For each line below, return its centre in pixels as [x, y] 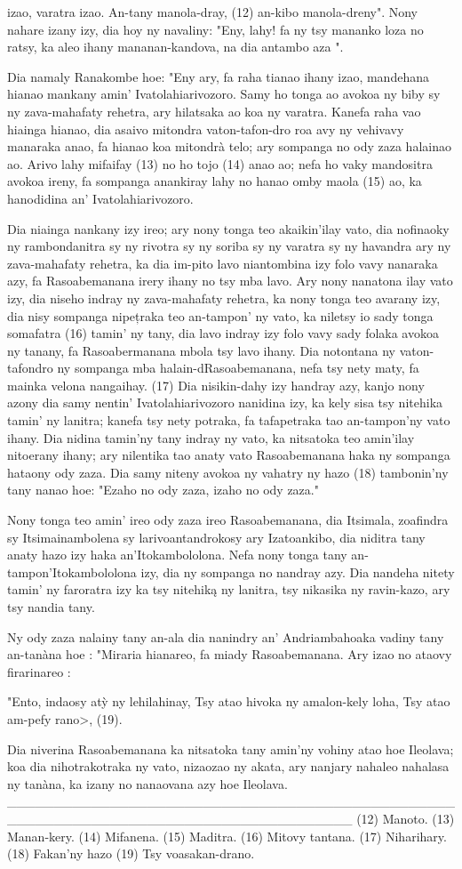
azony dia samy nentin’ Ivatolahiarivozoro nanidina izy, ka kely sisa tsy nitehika [225, 402]
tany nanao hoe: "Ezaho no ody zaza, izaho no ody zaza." [163, 490]
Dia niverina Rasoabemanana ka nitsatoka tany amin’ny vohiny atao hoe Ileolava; [231, 748]
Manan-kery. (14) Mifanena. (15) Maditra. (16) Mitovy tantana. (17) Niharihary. [227, 836]
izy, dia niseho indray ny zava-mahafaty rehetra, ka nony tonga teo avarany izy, [224, 298]
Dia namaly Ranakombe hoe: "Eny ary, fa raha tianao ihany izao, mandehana [218, 76]
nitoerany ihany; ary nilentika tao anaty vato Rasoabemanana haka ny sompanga [229, 455]
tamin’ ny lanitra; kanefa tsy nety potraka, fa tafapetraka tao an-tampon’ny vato [229, 420]
